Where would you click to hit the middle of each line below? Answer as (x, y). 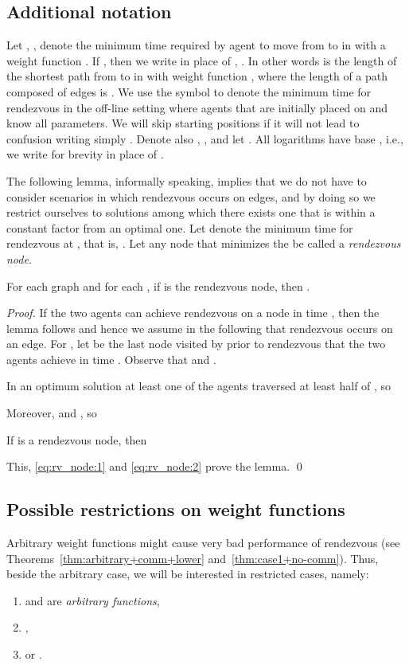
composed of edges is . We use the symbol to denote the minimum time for (189, 91)
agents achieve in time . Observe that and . (111, 359)
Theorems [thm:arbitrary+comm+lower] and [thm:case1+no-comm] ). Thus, (193, 558)
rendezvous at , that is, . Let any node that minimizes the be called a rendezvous (204, 243)
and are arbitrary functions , (92, 600)
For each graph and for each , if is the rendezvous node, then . (158, 286)
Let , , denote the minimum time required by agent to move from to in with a (196, 45)
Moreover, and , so (52, 413)
